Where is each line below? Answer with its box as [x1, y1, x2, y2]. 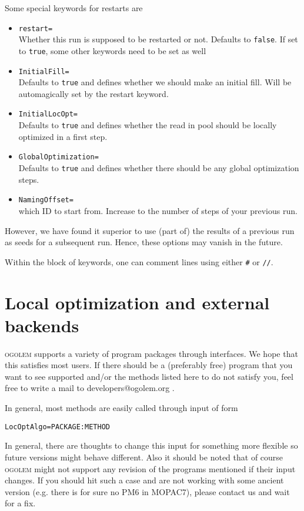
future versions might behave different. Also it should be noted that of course [5, 450, 283, 463]
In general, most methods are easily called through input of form [5, 402, 238, 414]
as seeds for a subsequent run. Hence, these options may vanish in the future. [5, 236, 283, 248]
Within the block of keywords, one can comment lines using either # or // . [5, 255, 273, 268]
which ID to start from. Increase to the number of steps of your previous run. [18, 204, 298, 216]
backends [5, 313, 79, 337]
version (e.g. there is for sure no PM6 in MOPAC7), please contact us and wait [5, 485, 290, 497]
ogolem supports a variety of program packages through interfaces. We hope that [5, 347, 298, 359]
